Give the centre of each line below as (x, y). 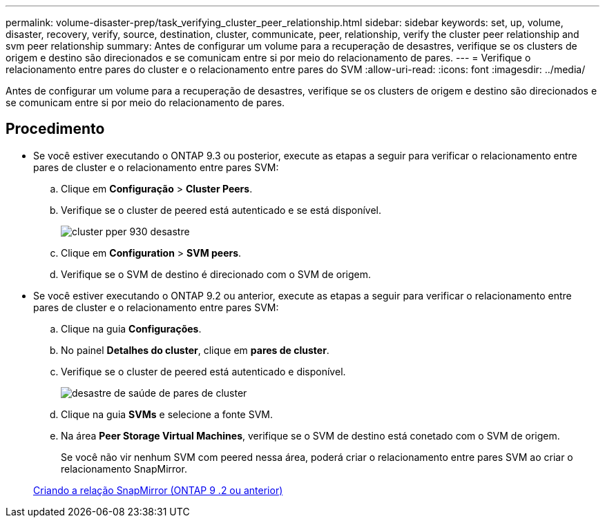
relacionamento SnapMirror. (124, 468)
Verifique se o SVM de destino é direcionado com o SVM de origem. (216, 274)
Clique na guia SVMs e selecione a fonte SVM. (167, 414)
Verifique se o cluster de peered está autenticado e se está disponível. (221, 210)
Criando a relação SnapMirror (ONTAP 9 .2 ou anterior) (158, 490)
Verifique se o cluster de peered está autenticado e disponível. (203, 371)
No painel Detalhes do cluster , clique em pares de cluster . (195, 350)
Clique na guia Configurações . (131, 328)
